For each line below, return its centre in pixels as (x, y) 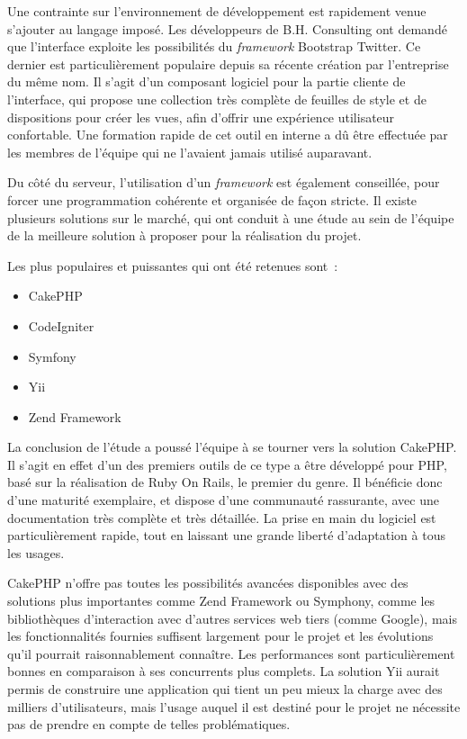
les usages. (36, 552)
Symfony (52, 356)
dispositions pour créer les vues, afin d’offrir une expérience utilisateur (201, 117)
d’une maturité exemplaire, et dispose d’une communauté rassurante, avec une (223, 500)
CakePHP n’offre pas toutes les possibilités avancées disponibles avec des (208, 583)
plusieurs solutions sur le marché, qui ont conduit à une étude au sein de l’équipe (231, 217)
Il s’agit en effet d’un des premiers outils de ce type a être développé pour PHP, (227, 464)
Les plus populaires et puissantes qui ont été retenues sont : (173, 265)
